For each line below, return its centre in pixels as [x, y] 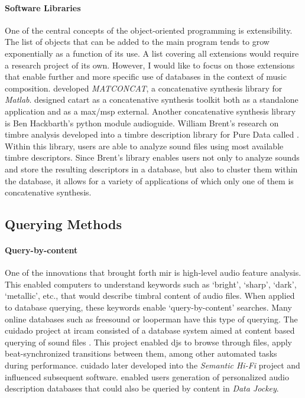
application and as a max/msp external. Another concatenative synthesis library [150, 111]
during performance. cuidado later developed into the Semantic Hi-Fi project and [152, 365]
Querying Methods [64, 224]
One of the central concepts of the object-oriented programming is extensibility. [149, 30]
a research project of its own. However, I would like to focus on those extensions [150, 65]
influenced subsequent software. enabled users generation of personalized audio [147, 376]
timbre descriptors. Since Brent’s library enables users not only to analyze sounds [152, 157]
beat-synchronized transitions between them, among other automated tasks [141, 353]
